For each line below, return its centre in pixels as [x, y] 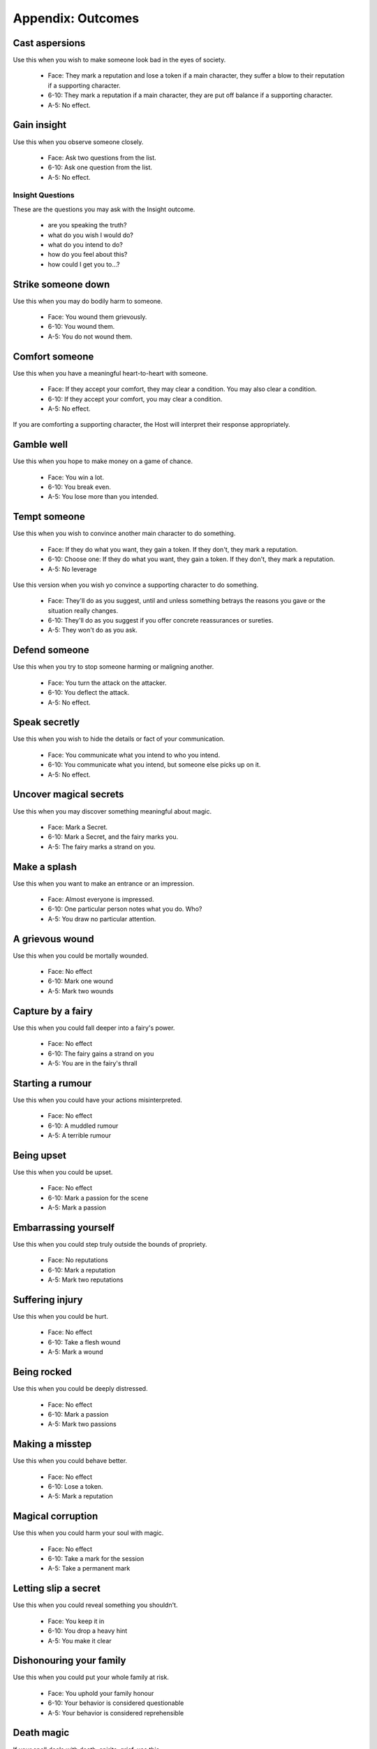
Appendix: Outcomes [76, 18]
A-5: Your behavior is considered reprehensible [116, 1713]
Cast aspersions [49, 43]
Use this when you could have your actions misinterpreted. [98, 1100]
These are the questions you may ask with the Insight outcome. [104, 209]
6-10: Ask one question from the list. [100, 167]
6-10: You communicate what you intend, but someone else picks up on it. [154, 765]
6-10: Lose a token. [75, 1486]
